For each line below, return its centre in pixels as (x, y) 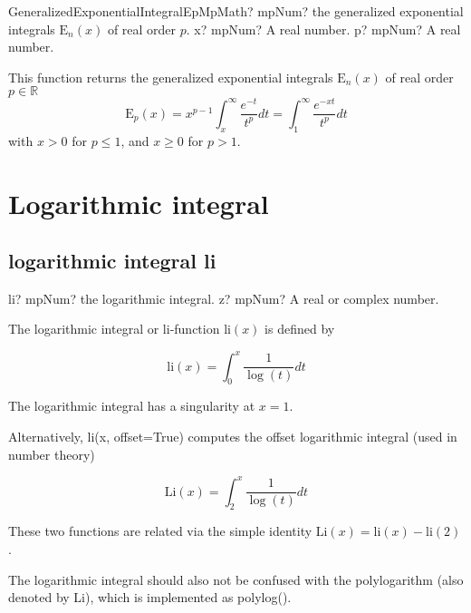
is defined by (300, 329)
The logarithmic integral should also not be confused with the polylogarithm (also (236, 579)
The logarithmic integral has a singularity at (132, 406)
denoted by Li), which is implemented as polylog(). (150, 597)
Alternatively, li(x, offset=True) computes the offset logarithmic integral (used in (233, 436)
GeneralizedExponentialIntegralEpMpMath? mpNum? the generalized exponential (236, 11)
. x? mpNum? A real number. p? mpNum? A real (323, 29)
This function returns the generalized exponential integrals (171, 77)
